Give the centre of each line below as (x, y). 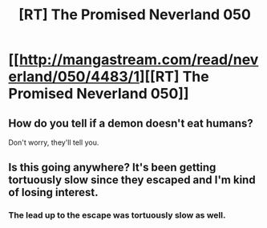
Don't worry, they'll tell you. (54, 142)
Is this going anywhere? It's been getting (112, 168)
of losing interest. (53, 192)
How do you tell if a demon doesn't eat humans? (131, 123)
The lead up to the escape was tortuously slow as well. (117, 215)
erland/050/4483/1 (74, 77)
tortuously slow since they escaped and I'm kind (132, 180)
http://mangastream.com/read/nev (139, 60)
